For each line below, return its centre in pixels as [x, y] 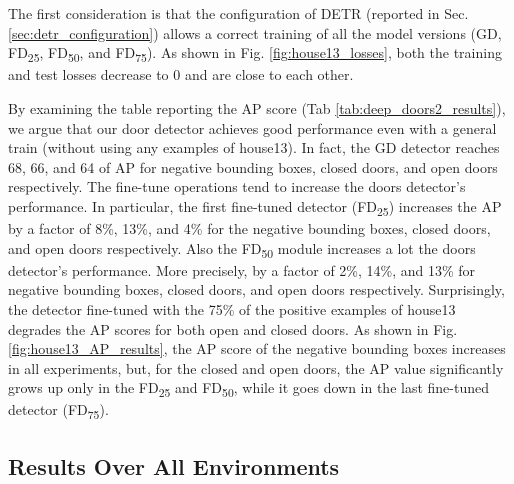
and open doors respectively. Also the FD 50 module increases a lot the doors [242, 249]
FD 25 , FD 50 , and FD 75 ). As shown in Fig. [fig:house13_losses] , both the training [255, 53]
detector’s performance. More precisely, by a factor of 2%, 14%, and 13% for [242, 269]
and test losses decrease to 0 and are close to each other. [181, 74]
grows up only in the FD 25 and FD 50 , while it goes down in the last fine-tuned [248, 389]
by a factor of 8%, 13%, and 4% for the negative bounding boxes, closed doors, [249, 228]
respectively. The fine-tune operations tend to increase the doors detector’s [237, 186]
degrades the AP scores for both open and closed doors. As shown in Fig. [233, 328]
